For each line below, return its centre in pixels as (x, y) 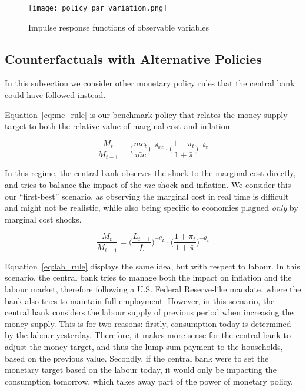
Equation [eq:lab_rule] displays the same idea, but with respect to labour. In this (152, 266)
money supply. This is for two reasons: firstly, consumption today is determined (148, 323)
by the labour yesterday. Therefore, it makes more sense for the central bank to (148, 335)
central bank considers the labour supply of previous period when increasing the (149, 312)
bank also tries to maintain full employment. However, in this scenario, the (140, 300)
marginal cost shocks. (43, 219)
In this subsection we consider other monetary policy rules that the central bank (150, 83)
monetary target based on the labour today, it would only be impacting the (141, 370)
